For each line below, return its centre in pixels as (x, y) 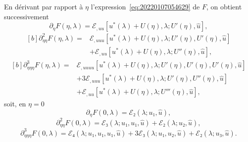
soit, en (15, 104)
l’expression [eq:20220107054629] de (145, 6)
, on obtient (224, 6)
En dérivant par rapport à (44, 6)
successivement (26, 16)
